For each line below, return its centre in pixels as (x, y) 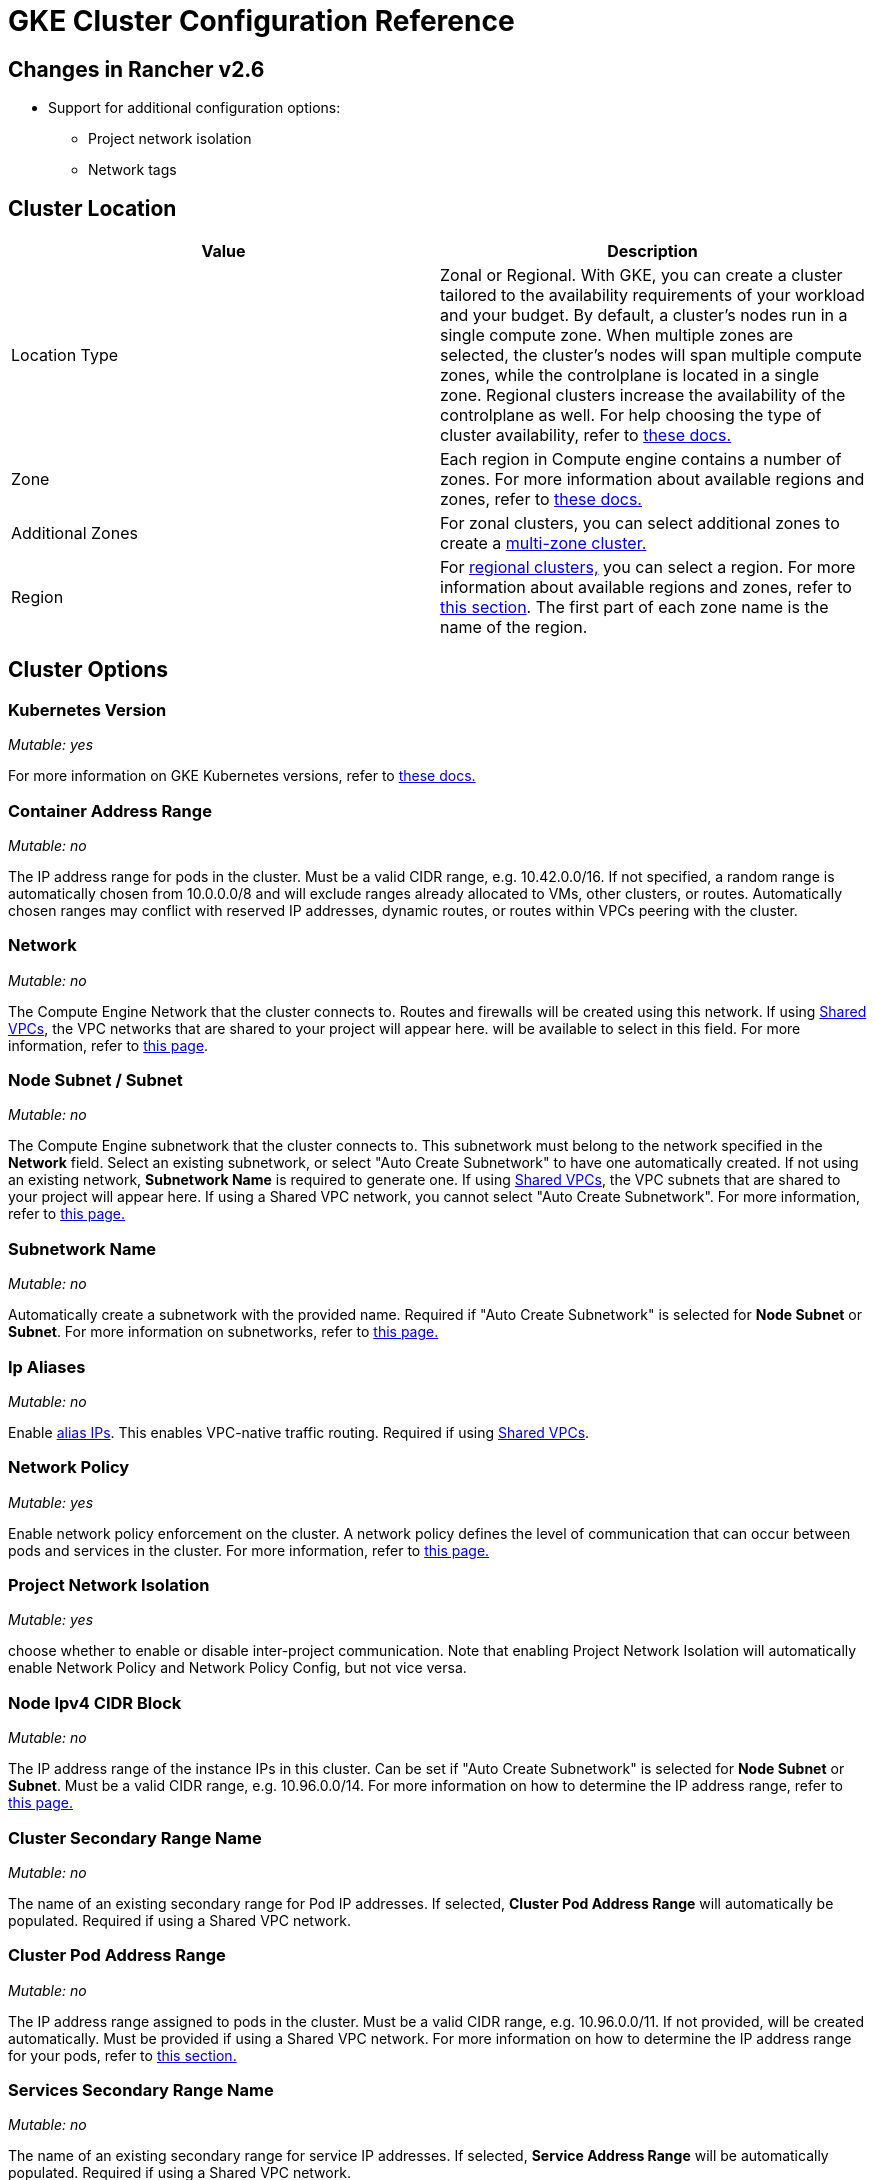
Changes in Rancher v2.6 (136, 69)
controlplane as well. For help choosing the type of (631, 415)
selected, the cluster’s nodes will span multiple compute (651, 355)
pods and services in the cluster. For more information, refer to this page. (249, 1550)
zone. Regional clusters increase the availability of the (643, 395)
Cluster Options (88, 670)
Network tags (132, 170)
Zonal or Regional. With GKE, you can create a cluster (641, 275)
